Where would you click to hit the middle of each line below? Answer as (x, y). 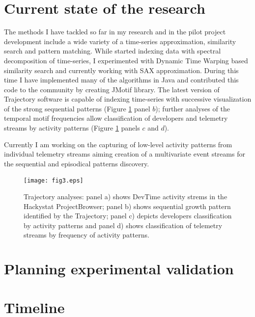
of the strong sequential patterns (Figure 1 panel (77, 108)
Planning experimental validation (119, 269)
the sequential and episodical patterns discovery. (77, 163)
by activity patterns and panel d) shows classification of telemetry (123, 225)
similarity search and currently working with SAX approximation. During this (121, 70)
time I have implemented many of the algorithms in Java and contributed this (121, 80)
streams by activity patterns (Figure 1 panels (72, 128)
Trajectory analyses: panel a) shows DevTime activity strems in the (126, 197)
